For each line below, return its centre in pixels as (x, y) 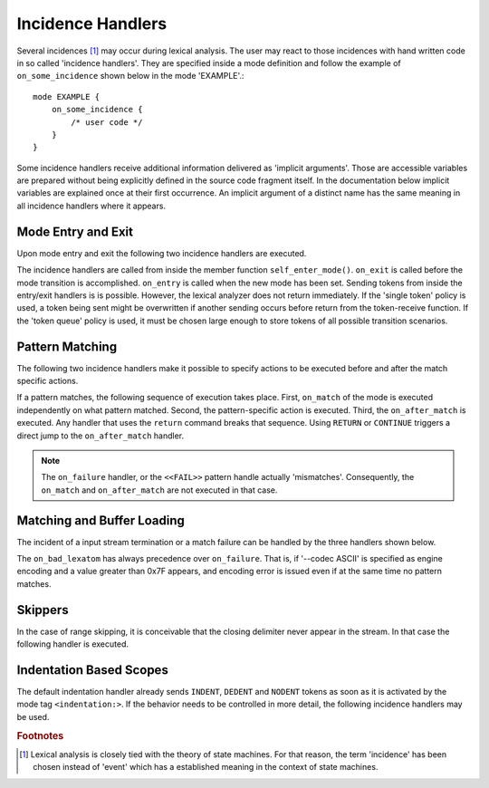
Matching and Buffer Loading (101, 520)
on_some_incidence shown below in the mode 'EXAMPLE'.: (130, 76)
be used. (33, 716)
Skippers (43, 610)
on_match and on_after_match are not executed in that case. (159, 490)
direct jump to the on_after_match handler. (101, 436)
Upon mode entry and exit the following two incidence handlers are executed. (162, 253)
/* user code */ (107, 122)
